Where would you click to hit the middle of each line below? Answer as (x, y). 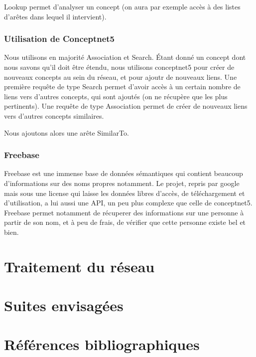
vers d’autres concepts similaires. (54, 115)
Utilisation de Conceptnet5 (60, 39)
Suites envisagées (64, 305)
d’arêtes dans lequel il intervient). (55, 16)
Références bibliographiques (102, 344)
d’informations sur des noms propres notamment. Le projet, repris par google (122, 183)
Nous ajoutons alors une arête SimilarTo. (66, 132)
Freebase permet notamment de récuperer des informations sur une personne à (124, 212)
